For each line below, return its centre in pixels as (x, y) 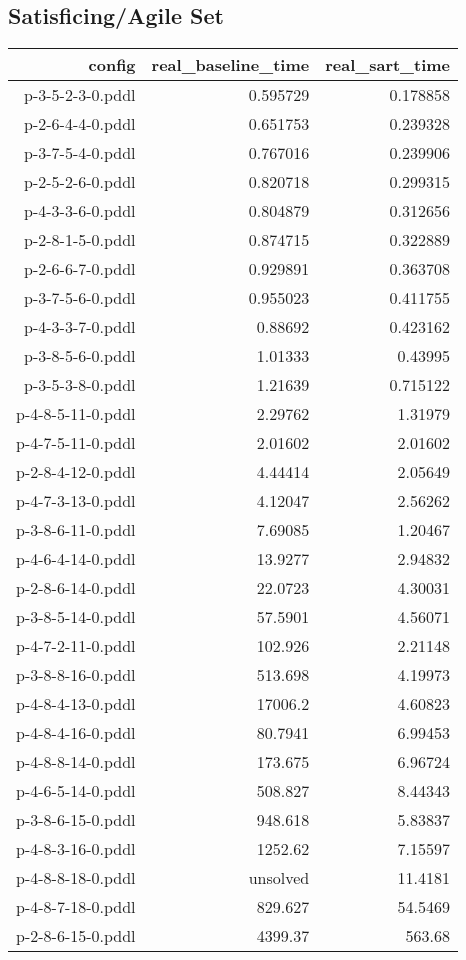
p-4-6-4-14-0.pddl (76, 559)
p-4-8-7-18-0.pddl (76, 907)
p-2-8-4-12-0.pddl (76, 472)
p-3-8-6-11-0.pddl (76, 530)
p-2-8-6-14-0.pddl (76, 588)
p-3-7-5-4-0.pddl (80, 153)
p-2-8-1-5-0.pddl (80, 240)
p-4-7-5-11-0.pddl (76, 443)
